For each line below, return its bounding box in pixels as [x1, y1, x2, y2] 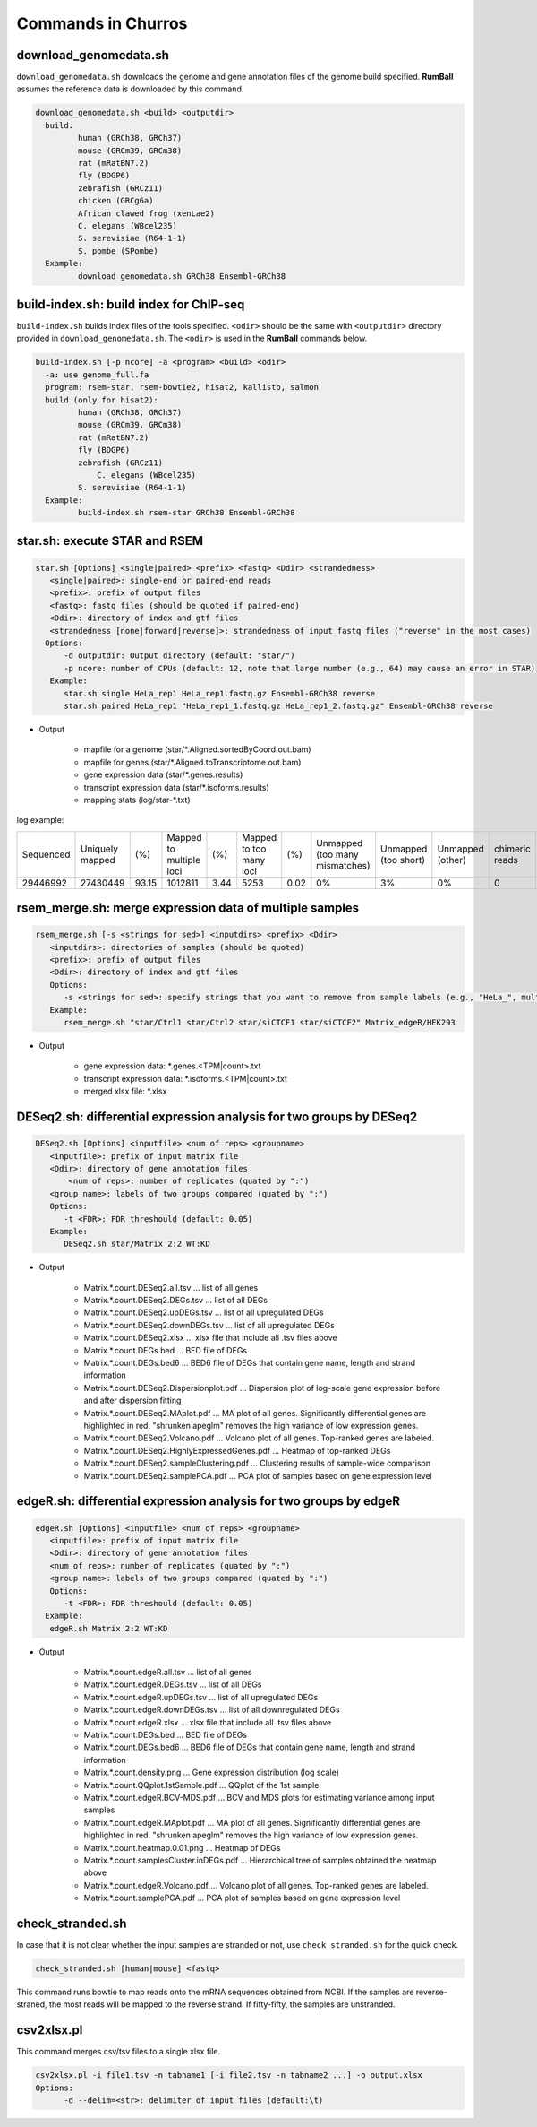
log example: [16, 815, 64, 826]
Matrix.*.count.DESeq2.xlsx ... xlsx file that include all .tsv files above [83, 1332, 337, 1344]
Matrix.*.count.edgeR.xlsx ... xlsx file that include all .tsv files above [83, 1716, 332, 1727]
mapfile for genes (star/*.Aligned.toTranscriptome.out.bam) [83, 757, 302, 767]
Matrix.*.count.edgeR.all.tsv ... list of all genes [83, 1667, 252, 1678]
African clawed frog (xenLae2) [77, 208, 215, 219]
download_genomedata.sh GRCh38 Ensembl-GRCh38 [77, 271, 286, 281]
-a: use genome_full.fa [45, 369, 149, 380]
